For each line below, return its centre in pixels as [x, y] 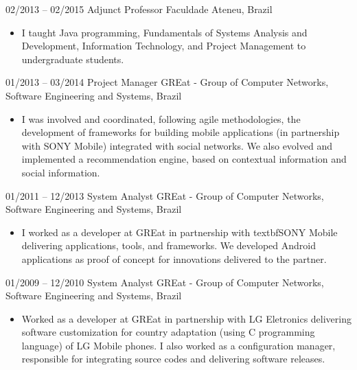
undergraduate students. [73, 59]
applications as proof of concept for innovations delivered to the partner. [174, 258]
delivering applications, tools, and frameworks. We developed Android [169, 245]
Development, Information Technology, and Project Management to [164, 46]
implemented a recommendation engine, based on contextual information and [184, 159]
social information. [61, 172]
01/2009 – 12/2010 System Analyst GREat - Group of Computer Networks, [165, 282]
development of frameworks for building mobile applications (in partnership [181, 132]
